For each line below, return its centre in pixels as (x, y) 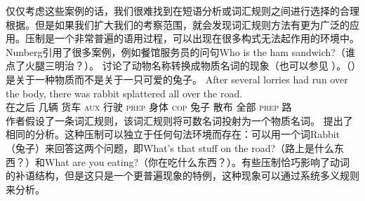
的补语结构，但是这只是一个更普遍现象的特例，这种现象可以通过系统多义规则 (182, 175)
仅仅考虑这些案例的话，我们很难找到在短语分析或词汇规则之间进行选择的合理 (182, 11)
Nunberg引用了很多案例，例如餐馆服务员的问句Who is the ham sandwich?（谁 (180, 51)
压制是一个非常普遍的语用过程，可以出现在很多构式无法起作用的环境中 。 (192, 38)
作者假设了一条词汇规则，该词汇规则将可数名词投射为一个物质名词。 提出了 (179, 120)
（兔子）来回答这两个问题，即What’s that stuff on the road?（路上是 (160, 147)
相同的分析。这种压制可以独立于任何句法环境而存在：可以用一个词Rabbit (173, 134)
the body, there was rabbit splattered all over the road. (124, 93)
